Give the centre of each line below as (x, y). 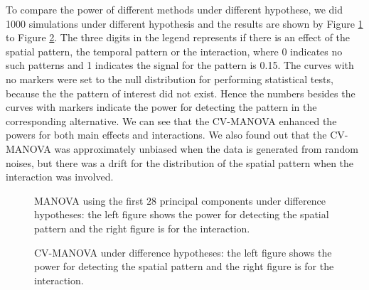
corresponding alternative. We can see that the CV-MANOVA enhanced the (171, 120)
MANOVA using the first (89, 200)
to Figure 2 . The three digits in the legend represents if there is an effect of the (178, 37)
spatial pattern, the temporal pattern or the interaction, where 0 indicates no (174, 51)
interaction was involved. (60, 177)
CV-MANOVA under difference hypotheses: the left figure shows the (183, 252)
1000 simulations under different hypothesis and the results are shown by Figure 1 (184, 23)
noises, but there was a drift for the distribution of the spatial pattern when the (180, 162)
